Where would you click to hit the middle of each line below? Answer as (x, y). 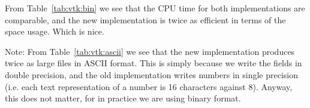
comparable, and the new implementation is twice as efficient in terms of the (145, 19)
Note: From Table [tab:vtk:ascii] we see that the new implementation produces (150, 51)
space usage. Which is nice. (55, 31)
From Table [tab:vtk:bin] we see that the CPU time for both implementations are (155, 8)
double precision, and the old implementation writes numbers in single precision (152, 74)
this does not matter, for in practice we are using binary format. (123, 98)
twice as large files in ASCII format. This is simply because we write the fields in (154, 63)
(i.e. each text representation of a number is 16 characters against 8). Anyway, (149, 86)
